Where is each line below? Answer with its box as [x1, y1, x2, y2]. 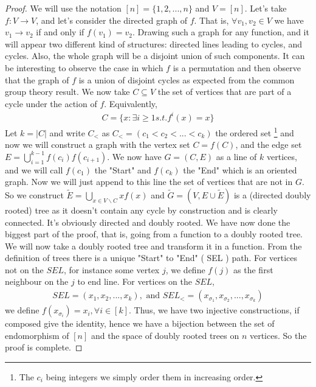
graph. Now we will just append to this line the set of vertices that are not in [5, 175, 293, 188]
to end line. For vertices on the [77, 275, 192, 288]
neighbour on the [5, 275, 69, 288]
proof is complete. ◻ [5, 341, 83, 354]
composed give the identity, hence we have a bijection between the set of [5, 317, 275, 330]
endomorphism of [5, 329, 69, 341]
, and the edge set [235, 138, 302, 151]
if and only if [36, 26, 84, 38]
